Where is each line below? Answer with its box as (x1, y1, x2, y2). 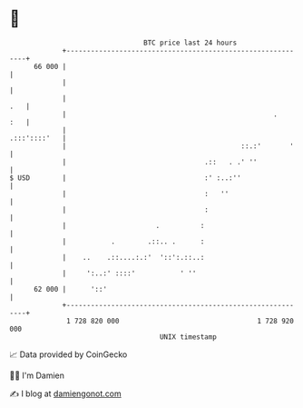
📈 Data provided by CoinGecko (9, 349, 128, 360)
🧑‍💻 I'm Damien (9, 370, 65, 381)
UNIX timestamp (159, 332, 218, 342)
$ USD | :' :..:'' (9, 173, 242, 183)
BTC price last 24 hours (143, 38, 238, 47)
